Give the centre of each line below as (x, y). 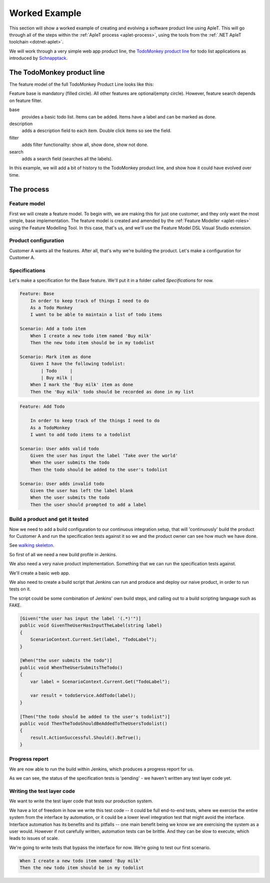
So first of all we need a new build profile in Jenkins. (63, 554)
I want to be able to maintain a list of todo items (96, 315)
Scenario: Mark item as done (55, 357)
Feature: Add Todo (42, 407)
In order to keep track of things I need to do (90, 301)
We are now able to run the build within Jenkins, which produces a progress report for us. (102, 769)
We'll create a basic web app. (39, 573)
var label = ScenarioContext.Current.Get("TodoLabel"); (100, 681)
